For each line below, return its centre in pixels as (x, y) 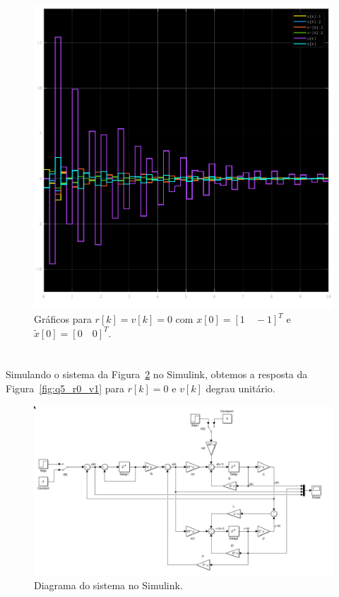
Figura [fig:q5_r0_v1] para (65, 388)
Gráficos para (63, 319)
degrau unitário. (240, 388)
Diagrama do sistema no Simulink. (108, 585)
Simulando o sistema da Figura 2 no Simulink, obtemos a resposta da (157, 374)
